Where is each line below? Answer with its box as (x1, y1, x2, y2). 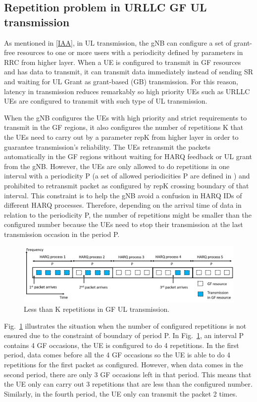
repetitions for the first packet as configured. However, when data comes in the (4, 359, 243, 370)
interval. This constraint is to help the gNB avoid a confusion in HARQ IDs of (4, 190, 242, 200)
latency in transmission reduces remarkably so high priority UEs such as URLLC (4, 86, 250, 96)
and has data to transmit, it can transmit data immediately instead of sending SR (4, 66, 254, 77)
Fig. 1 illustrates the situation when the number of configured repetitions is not (4, 320, 247, 331)
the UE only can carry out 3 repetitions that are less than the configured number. (4, 379, 253, 389)
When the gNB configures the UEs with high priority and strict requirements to (4, 112, 247, 122)
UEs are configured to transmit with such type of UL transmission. (4, 96, 207, 106)
